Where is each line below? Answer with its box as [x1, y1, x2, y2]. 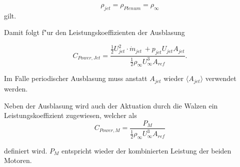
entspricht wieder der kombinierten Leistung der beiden [61, 145, 231, 155]
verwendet [205, 73, 236, 83]
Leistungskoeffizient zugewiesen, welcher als [4, 110, 137, 120]
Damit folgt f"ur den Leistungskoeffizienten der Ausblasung [4, 27, 185, 37]
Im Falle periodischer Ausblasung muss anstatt [4, 73, 147, 83]
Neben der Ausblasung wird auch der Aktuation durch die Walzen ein [4, 100, 218, 110]
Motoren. [4, 155, 32, 165]
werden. [4, 83, 28, 93]
